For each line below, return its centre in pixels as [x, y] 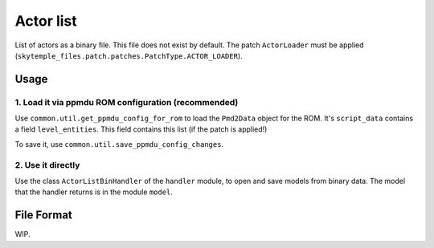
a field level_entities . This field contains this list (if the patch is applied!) [141, 129]
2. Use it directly [47, 165]
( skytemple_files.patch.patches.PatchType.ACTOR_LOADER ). [129, 55]
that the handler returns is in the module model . [94, 192]
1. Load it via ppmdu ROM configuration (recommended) [127, 102]
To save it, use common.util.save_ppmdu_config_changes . [119, 144]
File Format [43, 215]
